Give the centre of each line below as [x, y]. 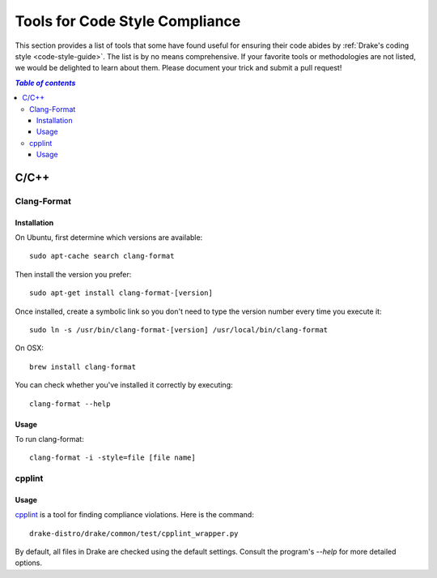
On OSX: [30, 348]
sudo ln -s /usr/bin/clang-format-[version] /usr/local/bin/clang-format [179, 330]
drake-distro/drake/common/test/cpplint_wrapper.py [134, 533]
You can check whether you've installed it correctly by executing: [124, 385]
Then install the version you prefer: [73, 274]
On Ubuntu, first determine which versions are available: [109, 238]
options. [29, 563]
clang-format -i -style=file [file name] [112, 458]
